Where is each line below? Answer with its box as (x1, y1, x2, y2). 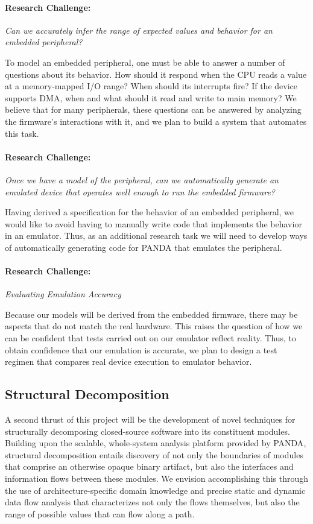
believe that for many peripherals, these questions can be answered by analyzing (5, 103, 302, 116)
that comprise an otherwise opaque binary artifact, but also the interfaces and (5, 460, 294, 473)
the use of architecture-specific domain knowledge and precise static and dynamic (5, 484, 306, 496)
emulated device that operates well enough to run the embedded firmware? (5, 185, 275, 198)
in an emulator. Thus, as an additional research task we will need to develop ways (5, 229, 308, 242)
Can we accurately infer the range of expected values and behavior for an (5, 24, 273, 36)
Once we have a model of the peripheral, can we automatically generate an (5, 173, 279, 186)
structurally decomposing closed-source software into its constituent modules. (5, 425, 290, 437)
